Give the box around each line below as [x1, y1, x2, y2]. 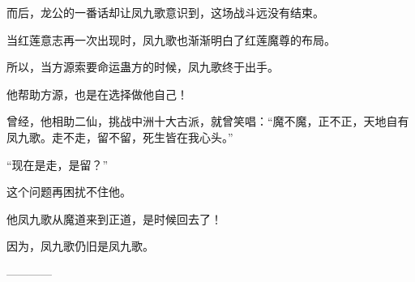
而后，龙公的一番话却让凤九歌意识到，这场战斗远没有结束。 [6, 4, 324, 20]
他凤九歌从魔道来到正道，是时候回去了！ [6, 210, 222, 227]
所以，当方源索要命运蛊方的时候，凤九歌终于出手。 [6, 58, 279, 75]
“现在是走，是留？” [6, 156, 109, 173]
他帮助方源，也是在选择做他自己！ [6, 85, 188, 102]
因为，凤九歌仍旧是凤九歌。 [6, 237, 154, 254]
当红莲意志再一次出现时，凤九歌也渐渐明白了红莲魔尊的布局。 [6, 31, 336, 48]
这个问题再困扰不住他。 [6, 183, 131, 200]
